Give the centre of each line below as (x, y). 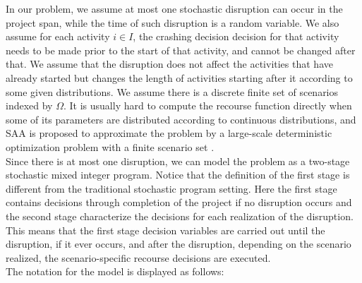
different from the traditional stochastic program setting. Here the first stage (171, 188)
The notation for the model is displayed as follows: (115, 271)
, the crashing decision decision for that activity (236, 36)
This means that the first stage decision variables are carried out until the (165, 230)
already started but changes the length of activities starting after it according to (179, 77)
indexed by (29, 106)
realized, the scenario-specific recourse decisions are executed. (138, 257)
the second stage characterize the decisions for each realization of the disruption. (180, 216)
